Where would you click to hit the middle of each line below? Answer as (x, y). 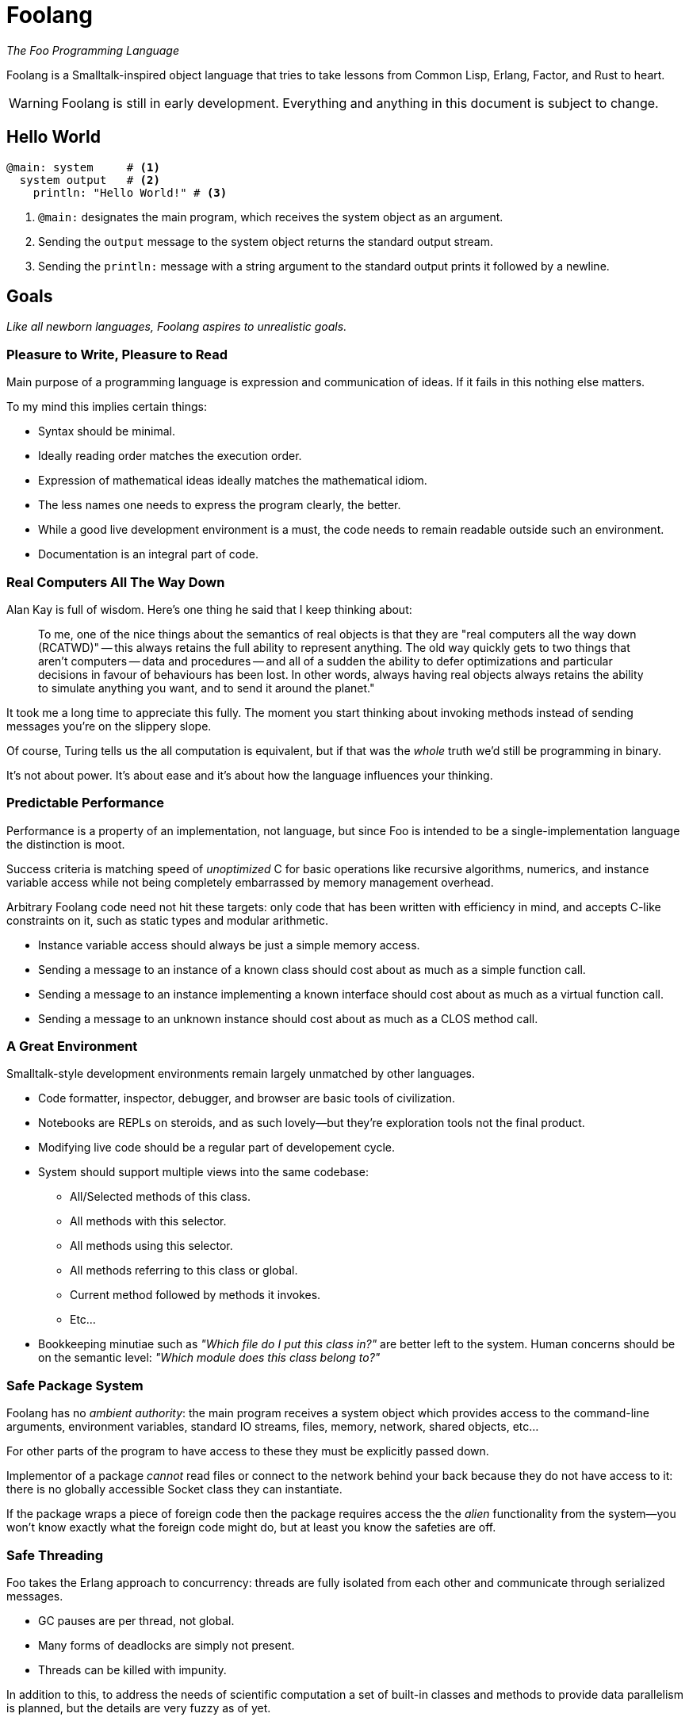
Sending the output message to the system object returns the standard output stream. (266, 241)
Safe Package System (75, 1385)
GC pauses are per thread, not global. (136, 1620)
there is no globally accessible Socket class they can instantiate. (174, 1489)
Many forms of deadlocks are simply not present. (167, 1645)
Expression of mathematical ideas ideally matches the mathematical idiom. (233, 481)
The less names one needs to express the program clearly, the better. (220, 505)
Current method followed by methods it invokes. (195, 1295)
